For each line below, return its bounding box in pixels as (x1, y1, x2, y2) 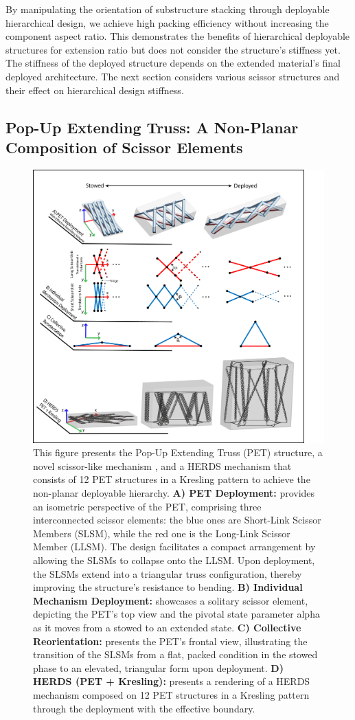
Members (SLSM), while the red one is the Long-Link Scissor (33, 526, 290, 540)
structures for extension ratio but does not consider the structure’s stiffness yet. (5, 42, 341, 56)
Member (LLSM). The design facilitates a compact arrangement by (33, 539, 316, 554)
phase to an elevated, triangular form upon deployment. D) (33, 660, 284, 675)
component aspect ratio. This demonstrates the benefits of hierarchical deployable (5, 29, 350, 43)
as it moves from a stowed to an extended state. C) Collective (33, 620, 301, 634)
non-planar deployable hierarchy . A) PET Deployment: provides (33, 486, 315, 500)
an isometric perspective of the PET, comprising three (33, 499, 262, 513)
